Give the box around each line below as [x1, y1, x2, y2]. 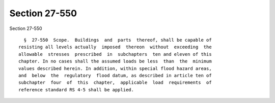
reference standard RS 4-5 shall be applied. [18, 87, 134, 92]
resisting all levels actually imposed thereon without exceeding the [18, 44, 212, 50]
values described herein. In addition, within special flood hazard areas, [18, 65, 212, 71]
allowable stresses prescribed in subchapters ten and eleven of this [18, 51, 212, 57]
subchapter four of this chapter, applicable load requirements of [18, 80, 212, 86]
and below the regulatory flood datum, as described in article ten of [18, 73, 212, 78]
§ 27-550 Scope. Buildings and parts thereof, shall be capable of [23, 37, 212, 43]
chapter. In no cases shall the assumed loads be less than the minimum [18, 58, 212, 64]
